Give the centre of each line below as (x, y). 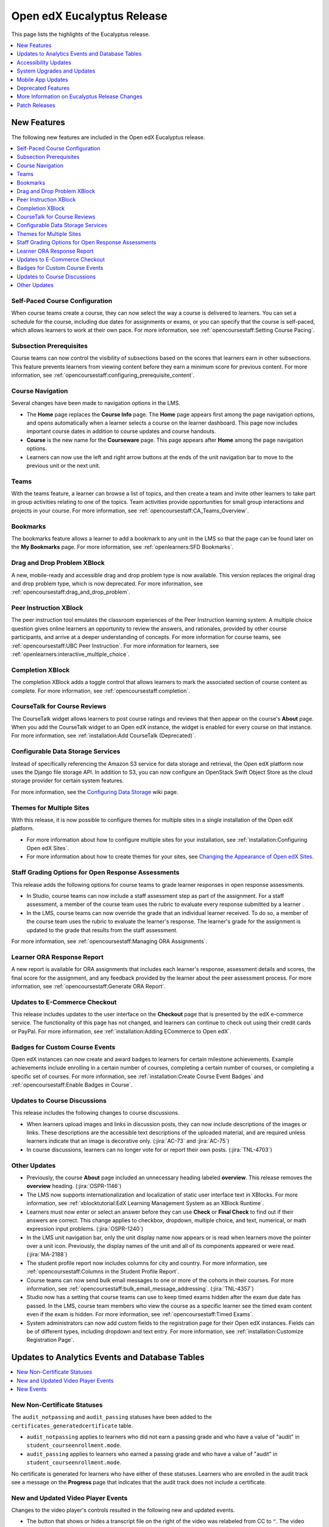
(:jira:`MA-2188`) (47, 1255)
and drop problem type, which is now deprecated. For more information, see (107, 583)
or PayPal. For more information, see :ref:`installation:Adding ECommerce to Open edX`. (121, 1031)
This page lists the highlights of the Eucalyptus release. (81, 34)
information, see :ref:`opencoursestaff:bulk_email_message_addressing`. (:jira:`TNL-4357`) (140, 1289)
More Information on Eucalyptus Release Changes (80, 97)
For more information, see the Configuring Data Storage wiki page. (95, 792)
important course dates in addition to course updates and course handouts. (121, 431)
